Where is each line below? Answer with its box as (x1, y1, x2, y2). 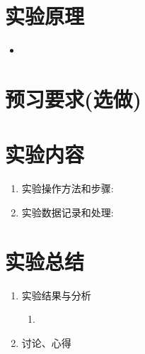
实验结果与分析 (21, 287, 91, 302)
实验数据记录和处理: (21, 204, 114, 219)
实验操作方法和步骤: (21, 181, 114, 196)
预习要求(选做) (5, 84, 142, 113)
